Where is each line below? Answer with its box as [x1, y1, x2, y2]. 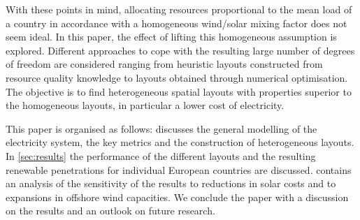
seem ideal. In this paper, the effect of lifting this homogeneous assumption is [6, 29, 337, 44]
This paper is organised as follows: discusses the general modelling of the [6, 121, 317, 135]
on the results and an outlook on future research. [6, 203, 215, 218]
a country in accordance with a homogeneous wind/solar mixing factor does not [6, 15, 347, 30]
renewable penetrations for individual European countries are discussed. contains [6, 162, 352, 177]
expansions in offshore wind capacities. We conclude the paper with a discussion [6, 189, 349, 204]
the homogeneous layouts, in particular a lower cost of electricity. [6, 98, 285, 112]
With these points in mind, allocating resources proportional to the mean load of [6, 2, 352, 16]
